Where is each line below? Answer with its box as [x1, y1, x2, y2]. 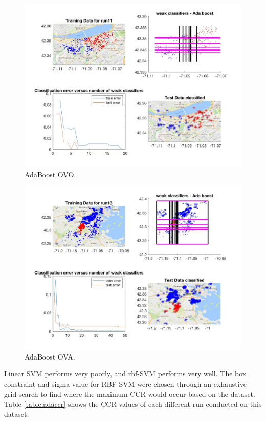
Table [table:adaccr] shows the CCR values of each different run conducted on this [4, 398, 262, 409]
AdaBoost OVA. [25, 351, 75, 362]
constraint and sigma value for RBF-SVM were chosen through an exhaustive [4, 378, 247, 389]
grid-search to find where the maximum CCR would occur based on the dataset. [4, 388, 255, 399]
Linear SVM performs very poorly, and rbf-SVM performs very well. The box [4, 368, 247, 379]
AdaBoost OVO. [25, 169, 76, 179]
